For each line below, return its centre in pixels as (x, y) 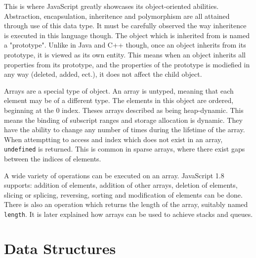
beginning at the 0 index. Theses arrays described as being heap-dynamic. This (124, 110)
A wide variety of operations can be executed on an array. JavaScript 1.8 (114, 175)
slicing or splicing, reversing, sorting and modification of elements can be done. (123, 194)
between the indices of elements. (53, 158)
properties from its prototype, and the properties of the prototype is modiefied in (127, 64)
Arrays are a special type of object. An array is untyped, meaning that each (119, 90)
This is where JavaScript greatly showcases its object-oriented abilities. (111, 6)
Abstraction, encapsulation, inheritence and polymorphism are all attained (117, 16)
